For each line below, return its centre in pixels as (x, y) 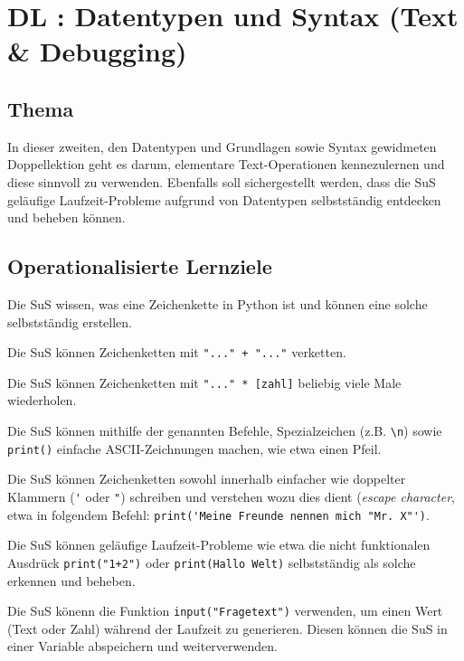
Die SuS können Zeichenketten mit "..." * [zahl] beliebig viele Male (204, 382)
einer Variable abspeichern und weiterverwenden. (142, 646)
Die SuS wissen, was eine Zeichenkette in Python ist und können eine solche (218, 303)
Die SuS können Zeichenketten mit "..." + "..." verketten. (177, 352)
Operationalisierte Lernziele (140, 266)
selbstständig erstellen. (70, 321)
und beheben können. (66, 217)
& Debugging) (97, 51)
